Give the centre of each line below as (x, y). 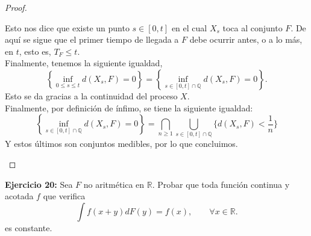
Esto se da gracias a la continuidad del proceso (91, 95)
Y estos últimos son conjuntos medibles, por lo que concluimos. (121, 144)
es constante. (29, 227)
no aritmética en (114, 184)
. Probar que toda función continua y (221, 184)
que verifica (64, 196)
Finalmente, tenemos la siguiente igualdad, (84, 63)
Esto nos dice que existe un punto (67, 27)
